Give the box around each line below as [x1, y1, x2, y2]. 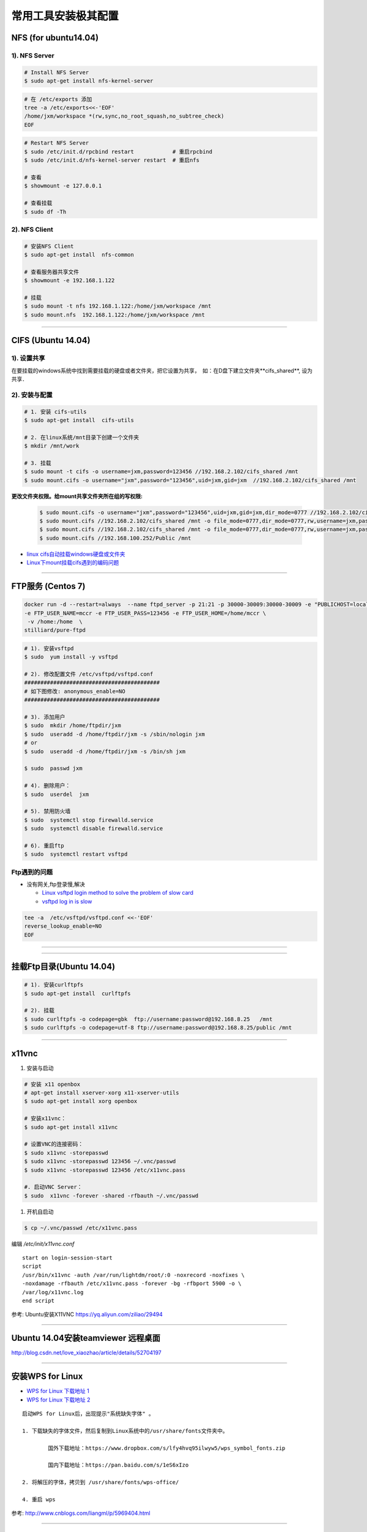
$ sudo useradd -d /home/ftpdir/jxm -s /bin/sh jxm [24, 748, 186, 755]
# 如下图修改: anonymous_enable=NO [24, 688, 125, 695]
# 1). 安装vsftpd [24, 645, 74, 652]
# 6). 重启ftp [24, 842, 64, 849]
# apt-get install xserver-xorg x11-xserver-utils [24, 1089, 180, 1096]
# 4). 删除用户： [24, 782, 71, 789]
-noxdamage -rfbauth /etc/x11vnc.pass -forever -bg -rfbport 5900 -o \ [22, 1280, 242, 1287]
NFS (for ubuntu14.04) [11, 32, 99, 43]
